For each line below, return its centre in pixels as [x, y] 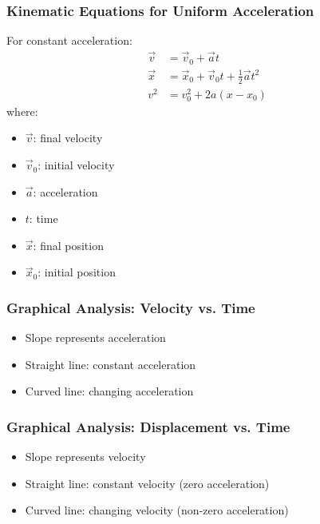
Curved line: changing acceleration [109, 391]
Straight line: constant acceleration [111, 364]
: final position [68, 245]
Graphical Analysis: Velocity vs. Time [131, 307]
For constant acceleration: [69, 40]
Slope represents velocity [85, 457]
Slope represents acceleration [95, 337]
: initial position [77, 272]
